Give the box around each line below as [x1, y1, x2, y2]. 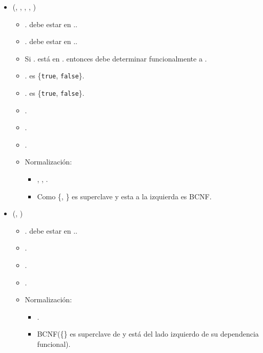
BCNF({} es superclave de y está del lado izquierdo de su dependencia [37, 328, 259, 339]
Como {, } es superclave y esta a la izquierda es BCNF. [37, 191, 212, 201]
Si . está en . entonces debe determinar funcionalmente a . [25, 53, 207, 64]
